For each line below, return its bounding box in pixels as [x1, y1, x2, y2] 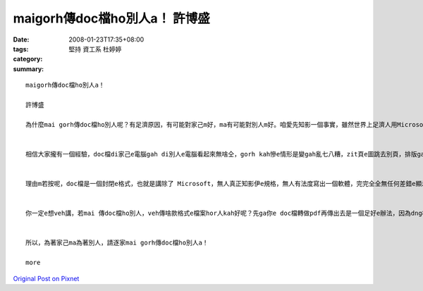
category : [13, 55, 43, 63]
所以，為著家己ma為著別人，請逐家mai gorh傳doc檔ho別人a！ [25, 239, 209, 247]
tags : [13, 44, 29, 53]
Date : [13, 35, 30, 44]
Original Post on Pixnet [13, 274, 80, 283]
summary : [13, 64, 44, 73]
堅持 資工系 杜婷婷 [68, 44, 122, 53]
